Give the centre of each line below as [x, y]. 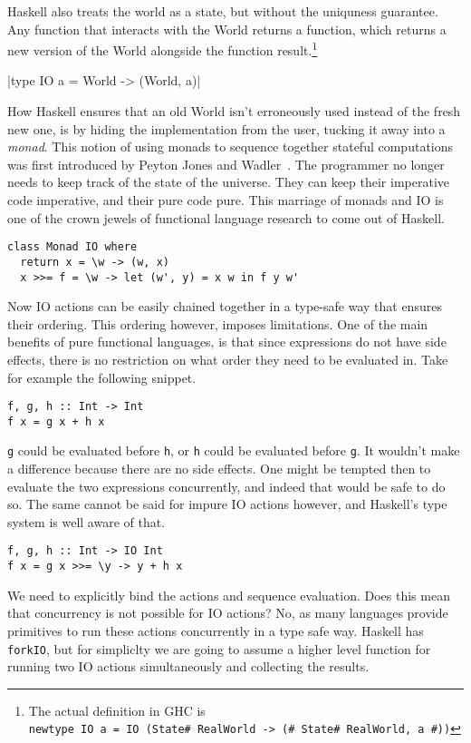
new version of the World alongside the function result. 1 [163, 49]
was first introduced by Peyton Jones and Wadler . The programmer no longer [226, 164]
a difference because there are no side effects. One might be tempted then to [219, 469]
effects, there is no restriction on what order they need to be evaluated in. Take [228, 359]
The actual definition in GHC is [117, 710]
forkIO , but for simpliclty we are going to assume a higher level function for [219, 648]
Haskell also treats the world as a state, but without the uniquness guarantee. [223, 11]
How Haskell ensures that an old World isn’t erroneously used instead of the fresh [234, 111]
